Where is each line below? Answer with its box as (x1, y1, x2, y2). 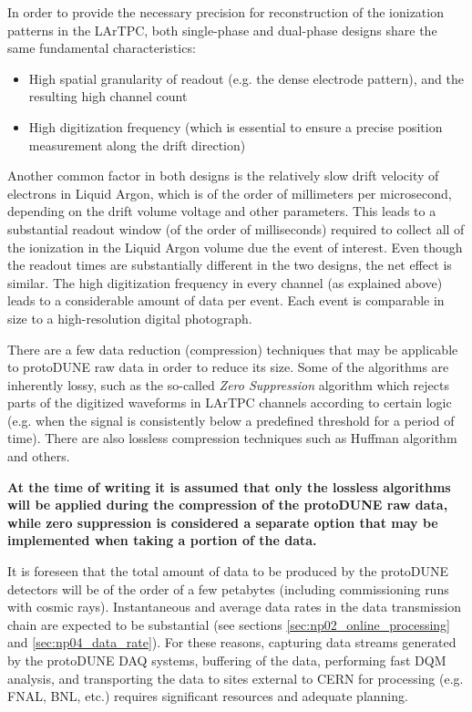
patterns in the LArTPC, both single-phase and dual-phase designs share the (7, 20, 437, 39)
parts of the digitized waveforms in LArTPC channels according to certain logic (7, 393, 452, 412)
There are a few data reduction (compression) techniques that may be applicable (7, 339, 458, 358)
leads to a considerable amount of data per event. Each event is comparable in (7, 291, 445, 310)
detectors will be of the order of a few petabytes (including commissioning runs (7, 579, 449, 598)
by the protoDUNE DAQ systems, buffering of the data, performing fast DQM (7, 651, 446, 669)
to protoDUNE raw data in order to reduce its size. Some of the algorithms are (7, 357, 449, 377)
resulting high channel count (28, 87, 188, 106)
